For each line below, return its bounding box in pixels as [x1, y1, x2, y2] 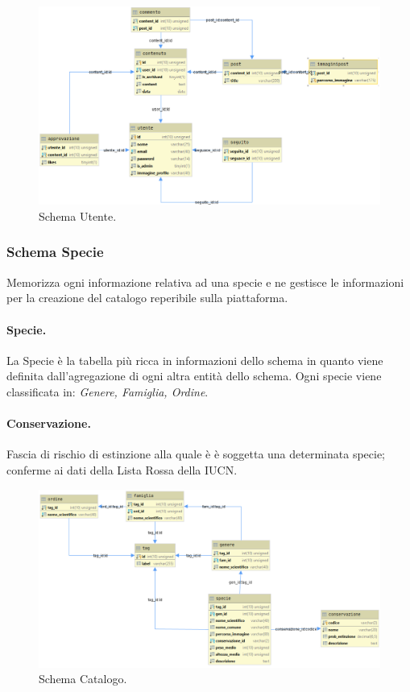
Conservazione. [6, 415, 91, 432]
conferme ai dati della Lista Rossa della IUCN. [6, 461, 238, 478]
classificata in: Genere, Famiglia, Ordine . [6, 383, 209, 400]
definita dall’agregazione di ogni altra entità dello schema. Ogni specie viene [6, 367, 382, 384]
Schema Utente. [39, 207, 117, 224]
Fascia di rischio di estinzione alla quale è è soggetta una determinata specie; [6, 445, 386, 462]
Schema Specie [6, 242, 104, 262]
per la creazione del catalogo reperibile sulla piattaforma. [6, 289, 288, 306]
